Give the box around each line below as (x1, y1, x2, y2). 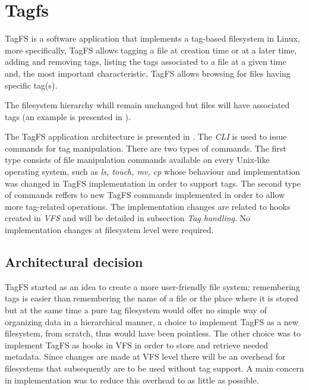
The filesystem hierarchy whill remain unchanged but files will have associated (5, 99, 290, 111)
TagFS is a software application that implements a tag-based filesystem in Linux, (5, 32, 300, 45)
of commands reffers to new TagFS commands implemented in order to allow (5, 188, 285, 201)
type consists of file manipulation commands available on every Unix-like (5, 153, 270, 166)
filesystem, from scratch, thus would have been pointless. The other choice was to (5, 327, 301, 339)
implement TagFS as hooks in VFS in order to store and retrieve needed (5, 338, 268, 351)
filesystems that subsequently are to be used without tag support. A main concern (5, 361, 304, 374)
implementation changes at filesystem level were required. (5, 224, 214, 236)
